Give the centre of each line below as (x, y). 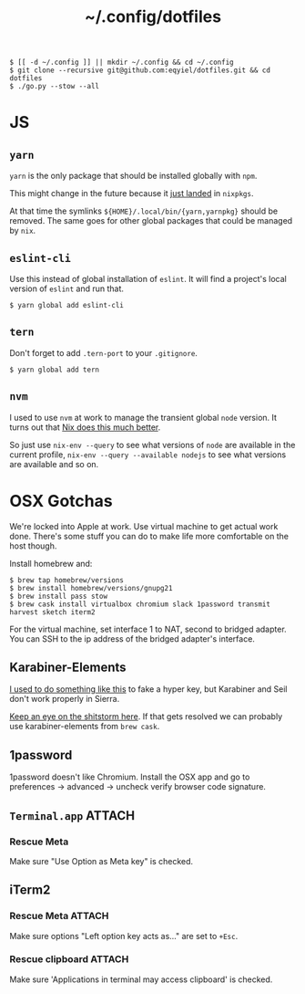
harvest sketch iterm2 (52, 612)
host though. (33, 546)
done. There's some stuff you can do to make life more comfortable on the (149, 536)
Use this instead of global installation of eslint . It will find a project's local (148, 279)
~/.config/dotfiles (153, 17)
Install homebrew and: (51, 563)
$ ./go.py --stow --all (55, 87)
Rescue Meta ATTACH (59, 916)
